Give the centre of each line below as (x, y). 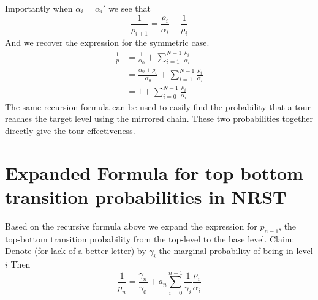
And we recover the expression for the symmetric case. (107, 43)
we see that (130, 8)
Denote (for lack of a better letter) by (76, 251)
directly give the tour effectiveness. (70, 130)
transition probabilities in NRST (146, 196)
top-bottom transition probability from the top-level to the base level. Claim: (150, 238)
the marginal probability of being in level (236, 251)
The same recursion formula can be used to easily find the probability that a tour (158, 106)
